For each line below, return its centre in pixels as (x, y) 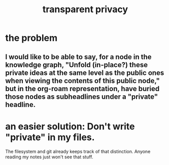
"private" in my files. (50, 137)
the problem (31, 38)
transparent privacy (85, 9)
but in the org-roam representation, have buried (82, 88)
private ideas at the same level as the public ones (85, 73)
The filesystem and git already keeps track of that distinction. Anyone (78, 151)
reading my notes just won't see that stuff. (49, 157)
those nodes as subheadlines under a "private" (82, 97)
